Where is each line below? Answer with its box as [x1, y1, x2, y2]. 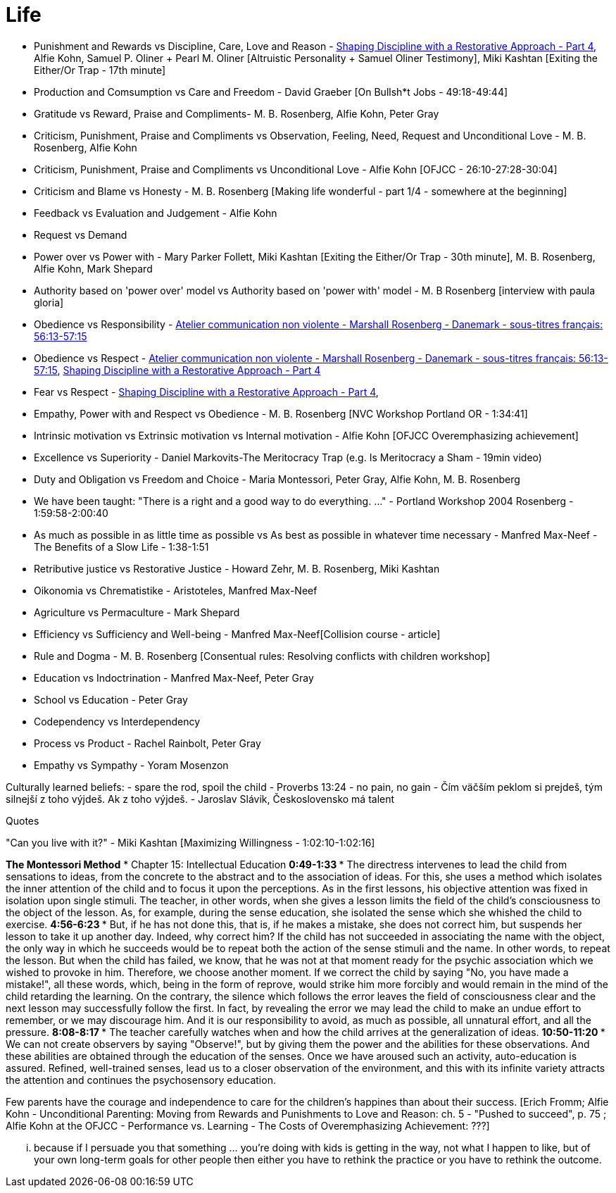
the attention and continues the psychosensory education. [6, 1073, 276, 1086]
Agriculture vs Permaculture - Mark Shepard [34, 606, 240, 618]
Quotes [6, 814, 39, 827]
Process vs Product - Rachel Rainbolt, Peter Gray [34, 737, 261, 749]
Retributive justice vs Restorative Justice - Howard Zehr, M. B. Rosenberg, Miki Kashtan [34, 562, 440, 575]
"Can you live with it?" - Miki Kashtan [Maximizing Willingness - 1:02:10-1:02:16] [6, 836, 375, 849]
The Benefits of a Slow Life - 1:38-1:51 [34, 540, 209, 553]
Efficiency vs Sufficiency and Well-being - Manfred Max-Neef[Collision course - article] [34, 627, 441, 640]
